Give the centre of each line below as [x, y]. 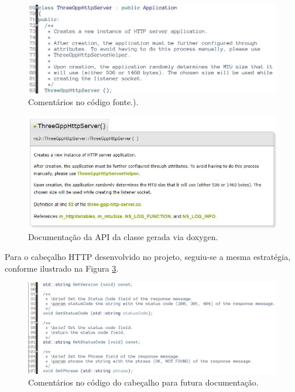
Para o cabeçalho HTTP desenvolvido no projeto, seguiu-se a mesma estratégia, [148, 257]
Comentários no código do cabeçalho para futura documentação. [143, 382]
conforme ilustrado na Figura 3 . [62, 268]
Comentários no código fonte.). [83, 101]
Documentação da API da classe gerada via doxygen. [123, 237]
